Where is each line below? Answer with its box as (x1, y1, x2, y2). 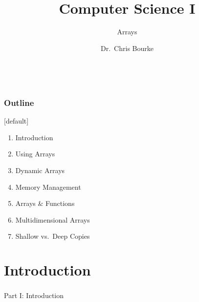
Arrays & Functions (15, 198, 75, 208)
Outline (4, 96, 34, 108)
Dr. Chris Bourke (101, 43, 154, 53)
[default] (4, 116, 29, 126)
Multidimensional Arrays (15, 214, 90, 225)
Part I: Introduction (4, 290, 64, 301)
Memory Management (15, 181, 81, 192)
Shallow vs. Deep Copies (15, 231, 90, 241)
